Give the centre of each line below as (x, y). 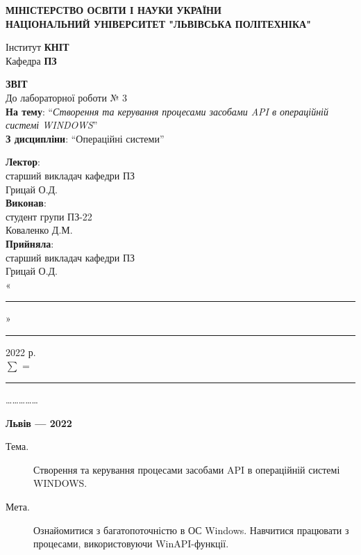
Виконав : (26, 203)
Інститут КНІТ (37, 47)
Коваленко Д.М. (39, 230)
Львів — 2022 (39, 423)
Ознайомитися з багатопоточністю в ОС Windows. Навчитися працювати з (191, 530)
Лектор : (23, 162)
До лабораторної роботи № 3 (67, 97)
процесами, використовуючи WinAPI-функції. (131, 544)
